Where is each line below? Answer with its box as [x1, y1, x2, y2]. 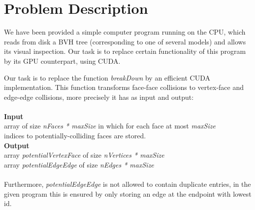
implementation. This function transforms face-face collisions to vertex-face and [4, 82, 244, 92]
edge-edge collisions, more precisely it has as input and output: [4, 91, 194, 102]
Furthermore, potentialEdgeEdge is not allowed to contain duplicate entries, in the [4, 179, 251, 189]
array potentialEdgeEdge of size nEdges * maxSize [4, 159, 154, 169]
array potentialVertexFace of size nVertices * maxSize [4, 150, 164, 160]
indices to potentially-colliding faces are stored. [4, 130, 146, 141]
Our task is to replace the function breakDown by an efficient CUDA [4, 72, 210, 83]
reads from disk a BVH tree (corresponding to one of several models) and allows [4, 36, 246, 46]
